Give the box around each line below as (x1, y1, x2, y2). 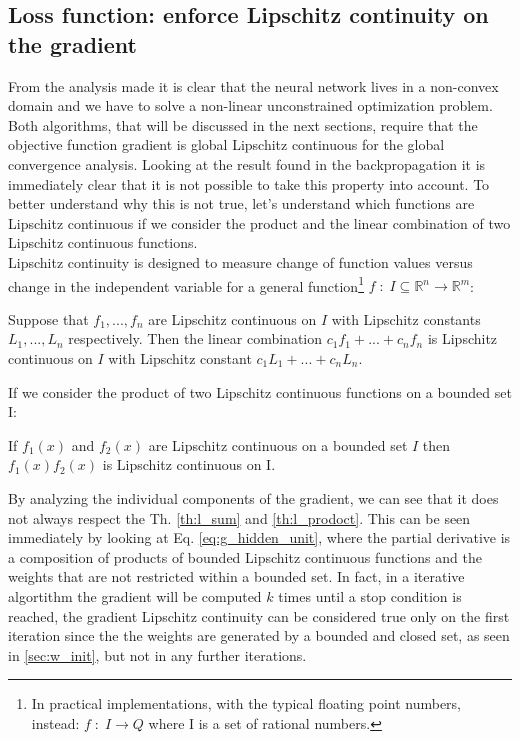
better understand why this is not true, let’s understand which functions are (8, 193, 475, 214)
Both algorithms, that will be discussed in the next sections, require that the (8, 114, 478, 135)
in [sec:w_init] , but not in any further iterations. (8, 644, 307, 665)
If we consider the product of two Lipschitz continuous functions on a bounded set (8, 381, 512, 402)
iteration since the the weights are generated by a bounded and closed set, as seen (8, 625, 510, 646)
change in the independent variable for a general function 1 (8, 272, 364, 296)
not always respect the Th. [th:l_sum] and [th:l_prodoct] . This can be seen (8, 507, 471, 528)
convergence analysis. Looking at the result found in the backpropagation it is (8, 153, 486, 174)
